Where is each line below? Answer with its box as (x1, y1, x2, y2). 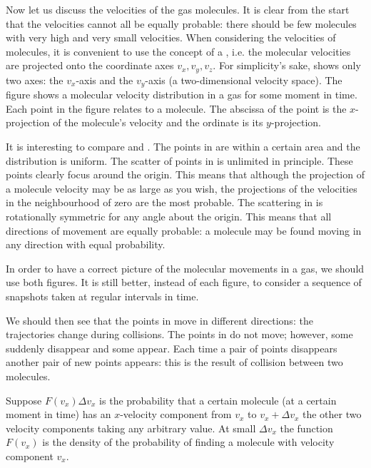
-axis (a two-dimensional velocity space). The (145, 72, 342, 87)
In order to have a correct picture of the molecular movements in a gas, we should (6, 260, 365, 275)
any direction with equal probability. (6, 237, 166, 252)
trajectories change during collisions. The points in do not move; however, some (6, 327, 353, 342)
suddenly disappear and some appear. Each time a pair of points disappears (6, 340, 337, 355)
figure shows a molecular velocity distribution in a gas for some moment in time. (6, 87, 357, 102)
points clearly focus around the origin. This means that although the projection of (6, 167, 365, 182)
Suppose (6, 392, 42, 407)
